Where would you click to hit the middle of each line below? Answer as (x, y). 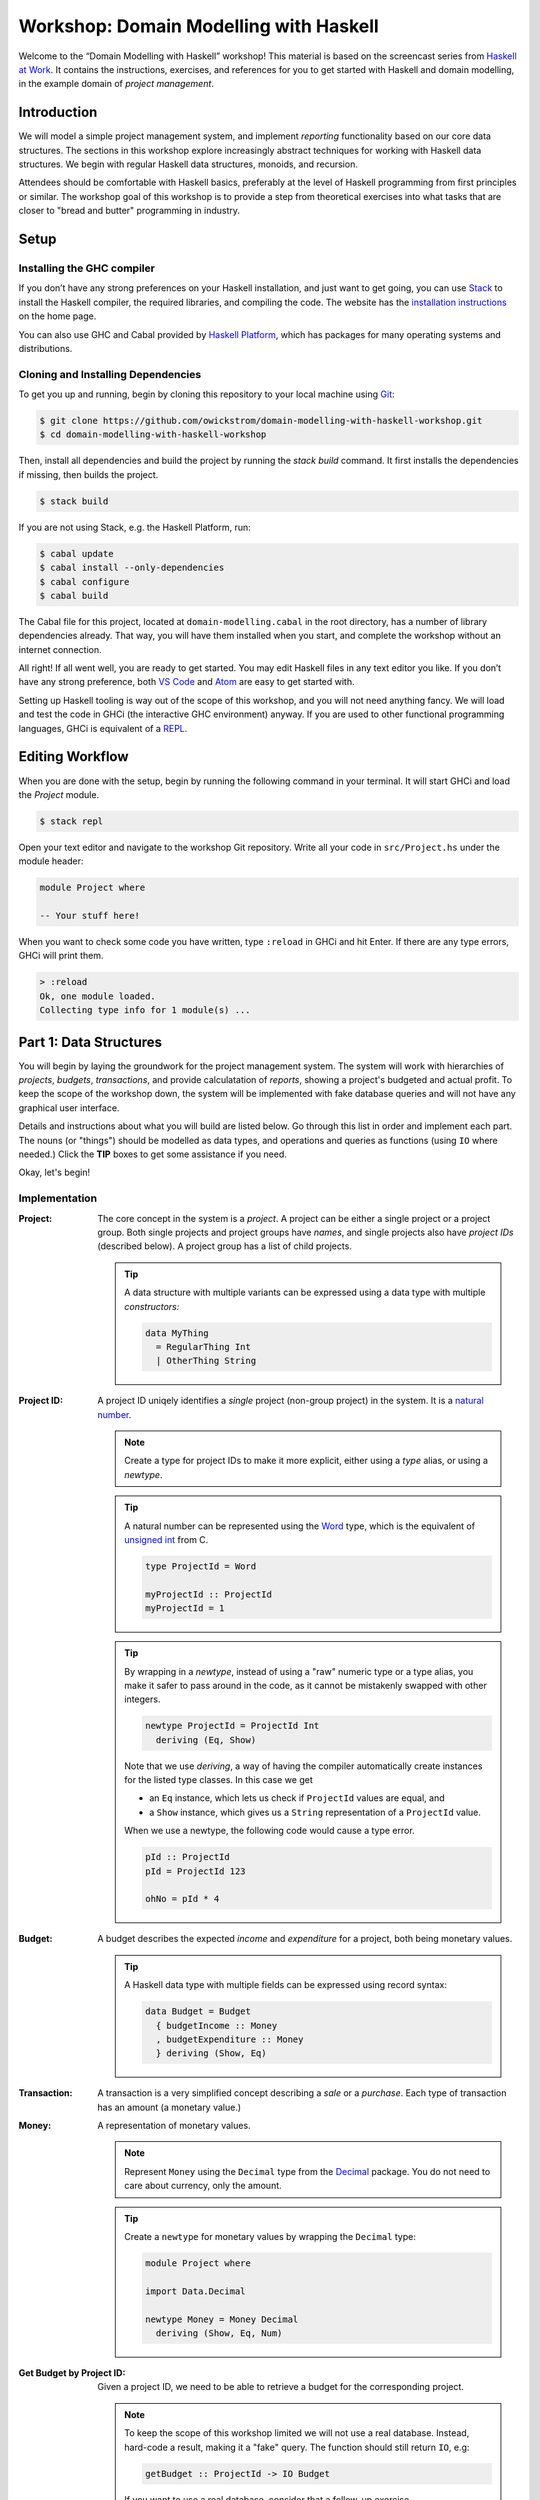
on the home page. (57, 316)
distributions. (45, 348)
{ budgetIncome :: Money (216, 2025)
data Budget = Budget (198, 2011)
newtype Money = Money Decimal (222, 2319)
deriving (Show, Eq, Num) (219, 2333)
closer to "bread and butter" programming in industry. (129, 211)
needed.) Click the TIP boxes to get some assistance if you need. (152, 1154)
